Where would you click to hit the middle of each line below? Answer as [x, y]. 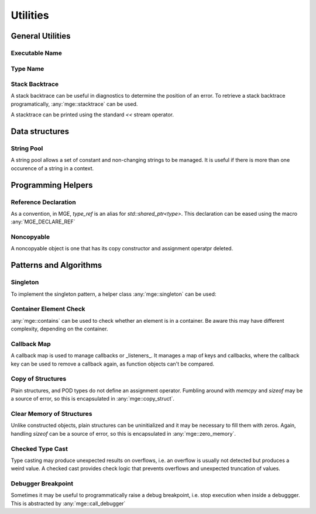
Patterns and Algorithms [56, 265]
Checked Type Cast [39, 449]
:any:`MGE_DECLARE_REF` [43, 222]
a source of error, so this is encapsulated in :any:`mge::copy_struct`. [93, 399]
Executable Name [37, 53]
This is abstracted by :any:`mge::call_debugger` [68, 503]
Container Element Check [48, 309]
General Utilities [41, 36]
